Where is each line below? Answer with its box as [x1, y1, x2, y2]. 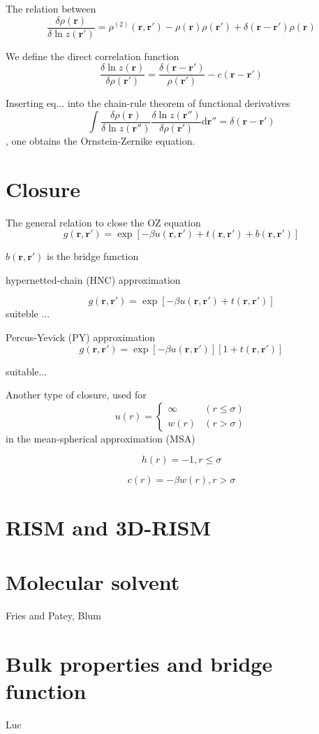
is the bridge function [47, 249, 139, 264]
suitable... [6, 364, 47, 378]
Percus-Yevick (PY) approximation [6, 330, 156, 345]
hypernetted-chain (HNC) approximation [6, 272, 181, 287]
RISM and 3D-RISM [6, 512, 212, 541]
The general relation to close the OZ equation [6, 215, 201, 229]
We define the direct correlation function [6, 48, 179, 63]
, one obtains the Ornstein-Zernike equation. [6, 133, 195, 147]
